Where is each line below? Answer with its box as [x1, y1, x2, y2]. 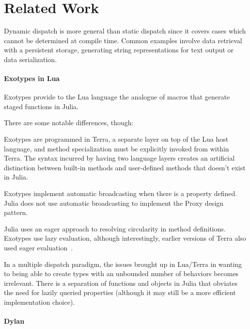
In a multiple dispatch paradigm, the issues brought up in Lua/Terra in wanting [4, 259, 242, 269]
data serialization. [4, 54, 57, 64]
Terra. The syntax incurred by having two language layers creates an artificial [4, 153, 235, 163]
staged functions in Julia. [4, 101, 78, 111]
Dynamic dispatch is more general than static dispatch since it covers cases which [4, 26, 246, 36]
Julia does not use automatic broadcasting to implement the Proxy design [4, 197, 224, 208]
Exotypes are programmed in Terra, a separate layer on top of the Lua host [4, 134, 229, 144]
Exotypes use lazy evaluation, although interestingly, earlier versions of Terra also [4, 233, 246, 243]
